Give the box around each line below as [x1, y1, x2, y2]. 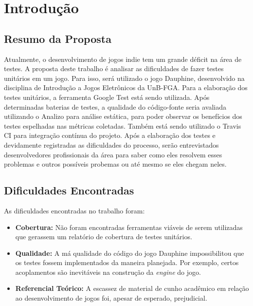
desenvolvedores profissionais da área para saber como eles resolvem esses [4, 149, 222, 159]
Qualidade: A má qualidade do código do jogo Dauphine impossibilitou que [15, 248, 244, 258]
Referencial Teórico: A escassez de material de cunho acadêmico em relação [15, 283, 249, 293]
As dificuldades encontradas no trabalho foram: [4, 205, 145, 215]
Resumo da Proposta [4, 31, 111, 46]
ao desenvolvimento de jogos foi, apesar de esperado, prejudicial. [15, 293, 207, 303]
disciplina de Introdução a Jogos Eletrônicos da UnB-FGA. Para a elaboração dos [4, 82, 248, 93]
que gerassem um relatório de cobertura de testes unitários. [15, 231, 192, 242]
